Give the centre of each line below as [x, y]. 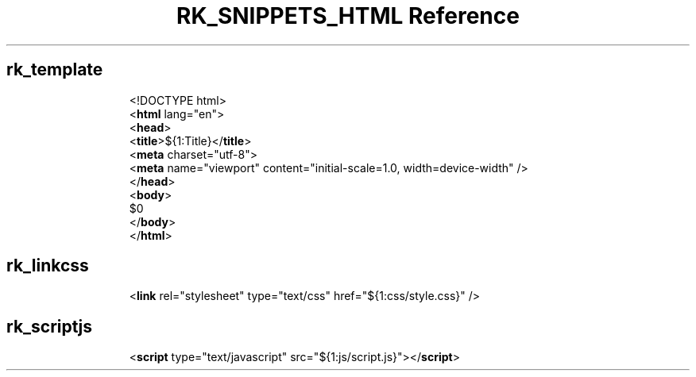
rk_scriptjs [50, 326]
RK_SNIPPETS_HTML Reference [348, 16]
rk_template [55, 70]
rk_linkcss [48, 266]
